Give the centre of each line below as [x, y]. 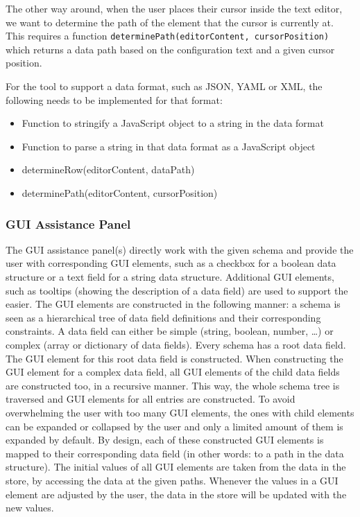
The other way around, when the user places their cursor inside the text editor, [174, 8]
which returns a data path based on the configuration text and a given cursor [170, 49]
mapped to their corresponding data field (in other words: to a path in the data [175, 453]
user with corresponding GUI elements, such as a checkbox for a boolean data [171, 263]
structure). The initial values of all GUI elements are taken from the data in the [176, 467]
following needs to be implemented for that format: [114, 99]
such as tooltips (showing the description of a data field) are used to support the [177, 290]
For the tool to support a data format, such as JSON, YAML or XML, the [164, 86]
